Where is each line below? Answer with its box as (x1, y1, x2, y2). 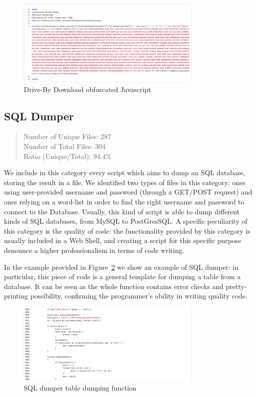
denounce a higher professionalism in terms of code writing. (4, 245, 185, 255)
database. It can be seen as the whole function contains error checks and (4, 281, 224, 291)
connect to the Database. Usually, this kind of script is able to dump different (4, 206, 240, 216)
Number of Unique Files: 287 (23, 131, 111, 142)
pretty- (226, 281, 247, 291)
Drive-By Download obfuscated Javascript (24, 84, 151, 94)
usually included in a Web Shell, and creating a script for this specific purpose (4, 235, 241, 246)
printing (4, 291, 28, 301)
